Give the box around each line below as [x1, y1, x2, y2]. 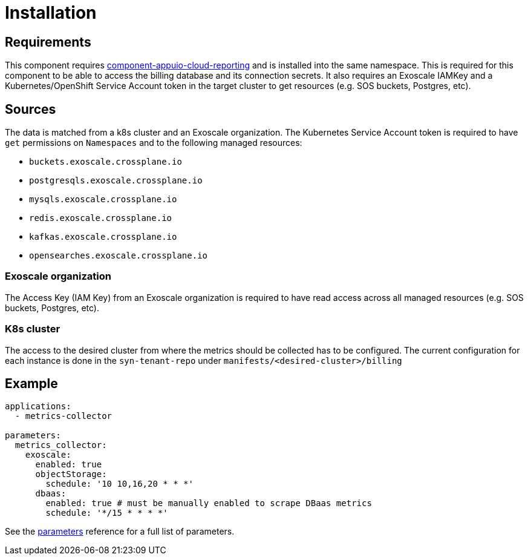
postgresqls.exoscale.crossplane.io [29, 176, 203, 186]
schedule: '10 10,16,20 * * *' [45, 479, 194, 489]
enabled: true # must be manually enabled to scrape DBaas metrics [45, 498, 372, 509]
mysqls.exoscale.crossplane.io [29, 194, 177, 205]
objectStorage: [35, 469, 107, 479]
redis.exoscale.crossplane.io [29, 213, 172, 223]
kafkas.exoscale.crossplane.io [29, 232, 177, 242]
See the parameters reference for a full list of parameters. [5, 526, 235, 537]
